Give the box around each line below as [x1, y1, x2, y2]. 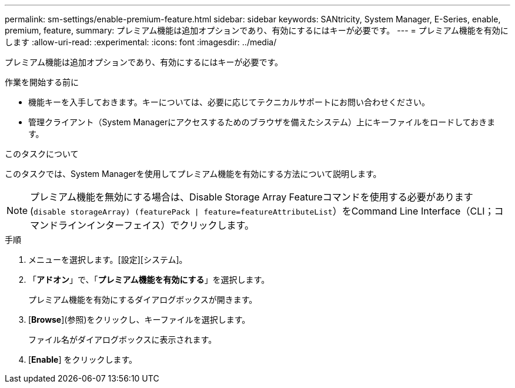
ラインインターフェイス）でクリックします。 [58, 219, 255, 231]
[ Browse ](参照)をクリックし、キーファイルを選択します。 [28, 315, 250, 325]
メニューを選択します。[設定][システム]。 [28, 255, 188, 265]
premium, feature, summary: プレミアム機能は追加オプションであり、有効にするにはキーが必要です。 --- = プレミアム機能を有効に [5, 25, 509, 35]
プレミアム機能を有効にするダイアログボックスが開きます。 [28, 295, 257, 305]
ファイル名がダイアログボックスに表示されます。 [28, 335, 217, 344]
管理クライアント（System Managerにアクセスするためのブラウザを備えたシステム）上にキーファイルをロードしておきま [28, 117, 496, 127]
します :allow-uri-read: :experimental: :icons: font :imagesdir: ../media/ [5, 37, 277, 47]
